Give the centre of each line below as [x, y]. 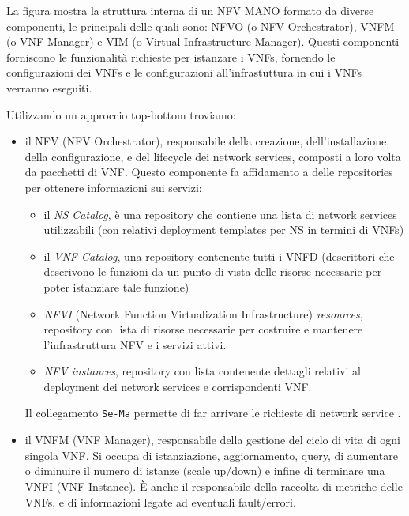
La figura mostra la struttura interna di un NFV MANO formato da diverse [190, 10]
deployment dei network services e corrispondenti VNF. [178, 386]
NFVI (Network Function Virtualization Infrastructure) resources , [203, 313]
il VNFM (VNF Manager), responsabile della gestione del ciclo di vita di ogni [212, 440]
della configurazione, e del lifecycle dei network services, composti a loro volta [213, 156]
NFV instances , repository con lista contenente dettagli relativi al [203, 371]
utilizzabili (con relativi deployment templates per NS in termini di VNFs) [224, 230]
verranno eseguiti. [49, 87]
